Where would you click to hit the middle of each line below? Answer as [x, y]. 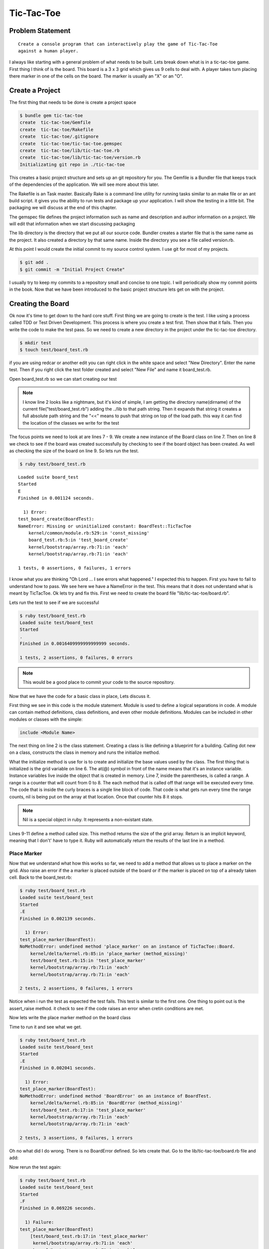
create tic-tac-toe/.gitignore [59, 137]
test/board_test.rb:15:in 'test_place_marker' [88, 960]
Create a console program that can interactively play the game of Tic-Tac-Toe [118, 44]
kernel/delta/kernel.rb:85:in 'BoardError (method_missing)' [106, 1103]
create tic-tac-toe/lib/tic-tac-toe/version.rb [80, 158]
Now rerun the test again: [35, 1167]
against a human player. [48, 51]
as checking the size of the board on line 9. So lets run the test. [74, 451]
